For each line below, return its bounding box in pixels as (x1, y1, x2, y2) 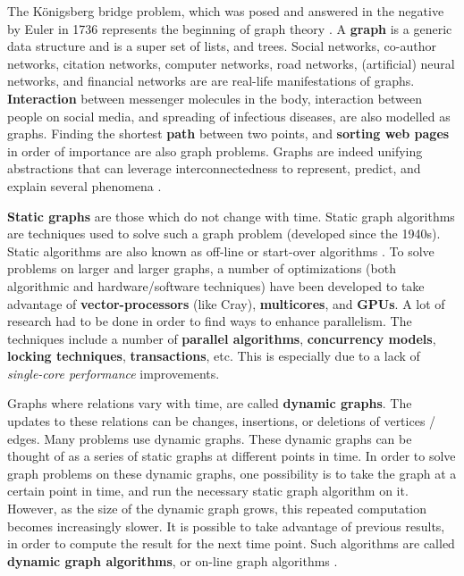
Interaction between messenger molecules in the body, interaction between (7, 88, 423, 107)
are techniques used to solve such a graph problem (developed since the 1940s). (7, 224, 441, 243)
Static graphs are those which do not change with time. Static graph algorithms (7, 206, 455, 225)
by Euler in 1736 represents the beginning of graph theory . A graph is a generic (7, 19, 452, 38)
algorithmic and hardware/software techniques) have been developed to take (7, 276, 425, 295)
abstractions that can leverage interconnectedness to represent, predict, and (7, 159, 421, 178)
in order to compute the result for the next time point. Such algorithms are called (7, 534, 455, 553)
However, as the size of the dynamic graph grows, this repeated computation (7, 499, 427, 518)
